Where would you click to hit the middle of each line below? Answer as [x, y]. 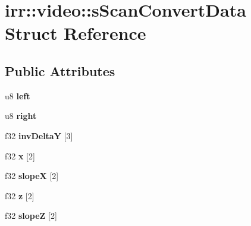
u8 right [21, 116]
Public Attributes [60, 70]
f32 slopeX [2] [32, 176]
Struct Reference [76, 33]
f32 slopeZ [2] [31, 216]
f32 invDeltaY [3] [39, 135]
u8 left [18, 95]
